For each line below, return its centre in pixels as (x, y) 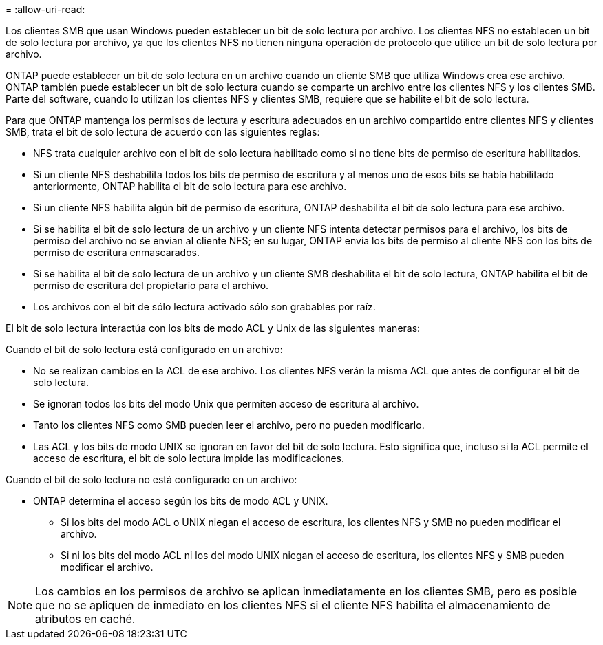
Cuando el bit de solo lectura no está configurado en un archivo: (151, 479)
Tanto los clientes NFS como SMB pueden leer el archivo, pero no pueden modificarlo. (229, 425)
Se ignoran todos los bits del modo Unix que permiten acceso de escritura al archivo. (226, 404)
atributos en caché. (85, 619)
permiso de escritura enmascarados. (117, 252)
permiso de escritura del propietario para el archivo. (151, 285)
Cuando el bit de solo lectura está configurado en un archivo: (144, 349)
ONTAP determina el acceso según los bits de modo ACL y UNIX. (181, 501)
